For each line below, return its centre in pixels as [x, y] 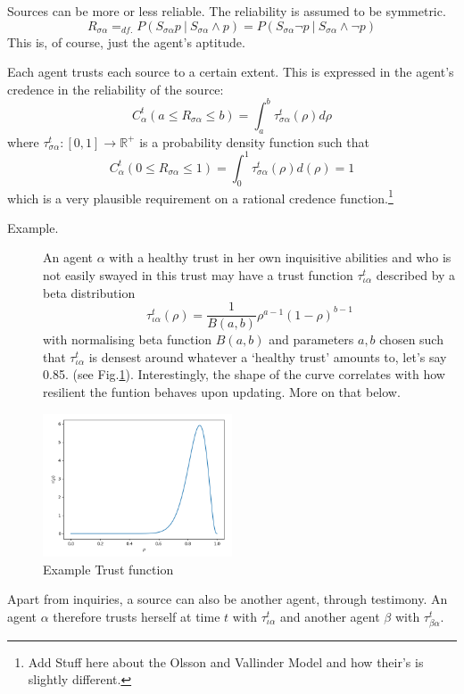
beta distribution [89, 292]
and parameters [311, 339]
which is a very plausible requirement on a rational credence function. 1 [200, 196]
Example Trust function [108, 569]
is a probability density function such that [254, 141]
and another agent [330, 616]
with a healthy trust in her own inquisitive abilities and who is [280, 257]
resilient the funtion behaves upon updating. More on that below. [222, 392]
